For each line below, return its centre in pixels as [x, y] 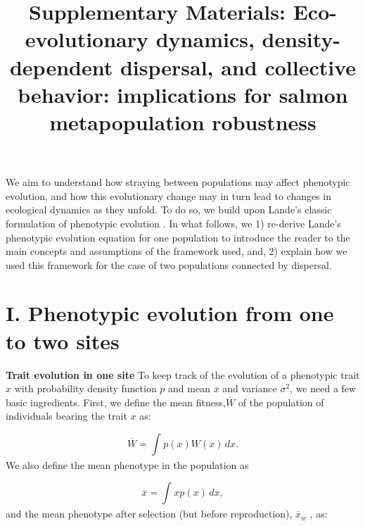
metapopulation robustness [183, 121]
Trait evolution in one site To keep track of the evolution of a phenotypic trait [183, 374]
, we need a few [323, 388]
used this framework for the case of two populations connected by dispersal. [169, 264]
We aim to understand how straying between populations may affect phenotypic [178, 182]
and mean [189, 388]
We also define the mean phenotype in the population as [127, 464]
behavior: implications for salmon [183, 94]
